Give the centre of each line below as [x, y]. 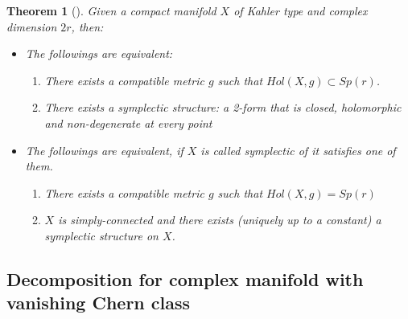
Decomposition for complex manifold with [185, 278]
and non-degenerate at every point [128, 123]
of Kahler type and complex [301, 10]
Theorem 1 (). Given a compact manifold [111, 10]
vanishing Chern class [99, 303]
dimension [32, 26]
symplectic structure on [101, 235]
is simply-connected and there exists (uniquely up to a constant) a [220, 220]
